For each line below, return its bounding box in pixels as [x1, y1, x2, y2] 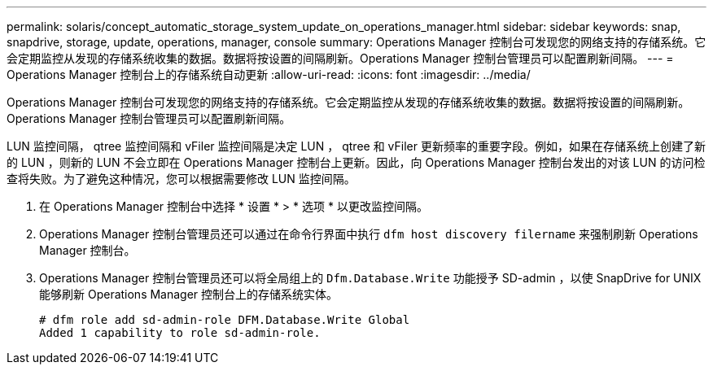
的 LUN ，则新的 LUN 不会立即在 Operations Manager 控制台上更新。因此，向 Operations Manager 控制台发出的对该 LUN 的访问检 [7, 155, 706, 169]
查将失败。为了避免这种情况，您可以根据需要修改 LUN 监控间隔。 [7, 172, 356, 185]
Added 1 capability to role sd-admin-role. [39, 326, 321, 339]
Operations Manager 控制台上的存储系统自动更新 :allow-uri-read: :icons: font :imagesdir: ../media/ [7, 68, 531, 81]
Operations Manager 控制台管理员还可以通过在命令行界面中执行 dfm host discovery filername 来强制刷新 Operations [39, 227, 698, 241]
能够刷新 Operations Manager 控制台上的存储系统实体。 [39, 287, 339, 301]
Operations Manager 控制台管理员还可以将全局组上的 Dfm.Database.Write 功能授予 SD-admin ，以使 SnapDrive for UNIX [39, 271, 702, 285]
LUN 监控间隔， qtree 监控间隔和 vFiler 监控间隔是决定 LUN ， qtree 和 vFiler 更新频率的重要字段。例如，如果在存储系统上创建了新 [7, 139, 706, 153]
